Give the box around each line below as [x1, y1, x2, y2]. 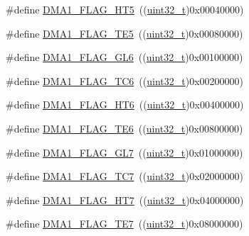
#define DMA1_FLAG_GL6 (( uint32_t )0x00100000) [6, 50, 243, 64]
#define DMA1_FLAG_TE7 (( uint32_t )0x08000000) [6, 216, 243, 231]
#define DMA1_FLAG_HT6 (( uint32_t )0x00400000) [6, 97, 244, 112]
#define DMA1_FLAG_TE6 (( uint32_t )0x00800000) [6, 120, 243, 135]
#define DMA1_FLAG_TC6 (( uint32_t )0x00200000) [6, 73, 244, 88]
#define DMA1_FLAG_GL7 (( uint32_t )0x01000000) [6, 145, 243, 159]
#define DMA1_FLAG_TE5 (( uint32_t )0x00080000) [6, 26, 243, 40]
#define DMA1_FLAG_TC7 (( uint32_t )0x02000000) [6, 169, 244, 184]
